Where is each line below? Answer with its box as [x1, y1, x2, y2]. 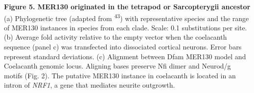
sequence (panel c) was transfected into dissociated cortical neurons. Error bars [4, 42, 242, 52]
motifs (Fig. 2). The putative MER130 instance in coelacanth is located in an [4, 70, 236, 80]
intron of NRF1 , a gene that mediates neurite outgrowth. [4, 80, 175, 90]
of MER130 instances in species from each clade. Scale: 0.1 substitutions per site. [4, 22, 247, 32]
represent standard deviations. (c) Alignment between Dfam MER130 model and [4, 51, 246, 61]
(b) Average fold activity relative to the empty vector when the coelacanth [4, 32, 227, 42]
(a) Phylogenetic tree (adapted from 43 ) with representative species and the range [4, 11, 249, 23]
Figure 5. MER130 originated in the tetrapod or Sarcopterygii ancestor [4, 1, 251, 11]
